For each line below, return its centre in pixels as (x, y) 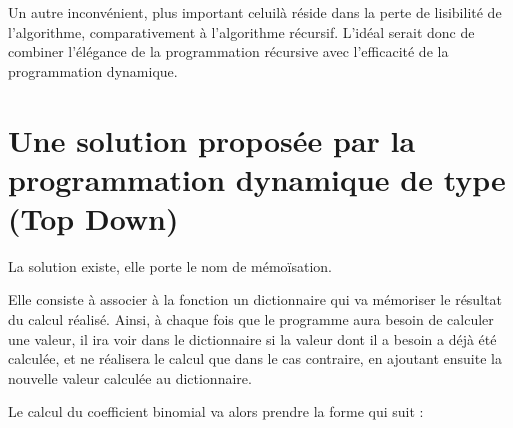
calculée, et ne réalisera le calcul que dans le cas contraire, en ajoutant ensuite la (255, 358)
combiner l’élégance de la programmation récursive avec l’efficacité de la (228, 51)
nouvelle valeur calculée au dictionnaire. (130, 377)
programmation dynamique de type (257, 178)
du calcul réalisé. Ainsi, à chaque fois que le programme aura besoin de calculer (251, 319)
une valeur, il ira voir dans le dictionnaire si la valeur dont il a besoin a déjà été (252, 338)
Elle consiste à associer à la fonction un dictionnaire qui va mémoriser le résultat (255, 299)
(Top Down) (93, 217)
